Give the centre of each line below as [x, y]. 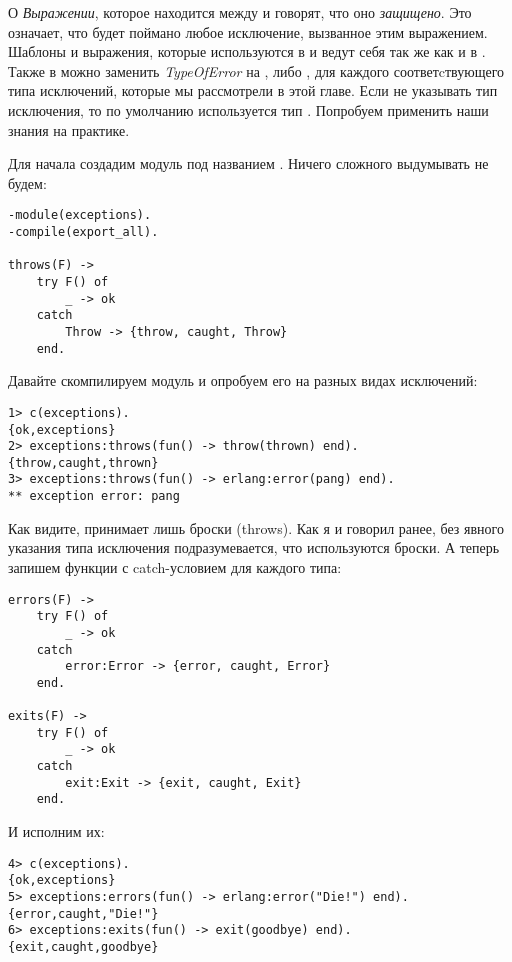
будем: [27, 182]
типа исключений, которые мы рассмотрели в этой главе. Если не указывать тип [253, 90]
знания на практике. [69, 129]
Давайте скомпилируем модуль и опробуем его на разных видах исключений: [243, 380]
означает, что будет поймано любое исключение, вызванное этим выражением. [248, 31]
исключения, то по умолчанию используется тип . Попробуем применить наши [248, 109]
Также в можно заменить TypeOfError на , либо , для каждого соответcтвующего [256, 70]
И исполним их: [56, 831]
